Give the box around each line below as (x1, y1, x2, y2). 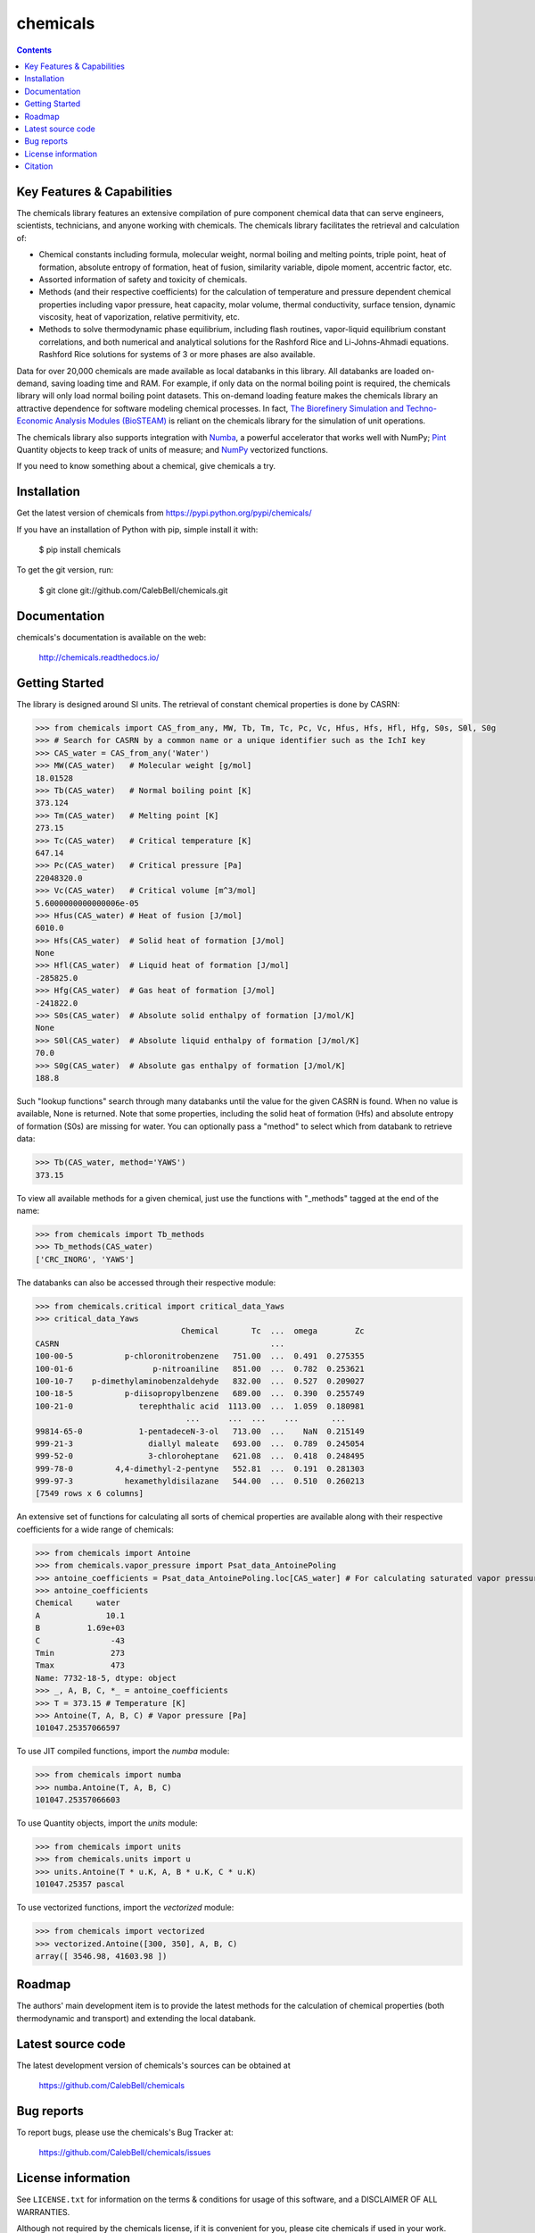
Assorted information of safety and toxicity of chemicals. (38, 273, 248, 285)
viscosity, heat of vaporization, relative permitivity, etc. (38, 312, 240, 322)
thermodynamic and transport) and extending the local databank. (16, 2012, 257, 2023)
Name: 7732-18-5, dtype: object (35, 1673, 177, 1683)
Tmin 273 (35, 1648, 125, 1658)
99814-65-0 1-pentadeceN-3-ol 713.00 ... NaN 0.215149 (35, 1426, 365, 1436)
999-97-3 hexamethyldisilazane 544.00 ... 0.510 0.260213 (35, 1476, 365, 1486)
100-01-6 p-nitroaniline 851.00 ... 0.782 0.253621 (35, 1363, 365, 1374)
